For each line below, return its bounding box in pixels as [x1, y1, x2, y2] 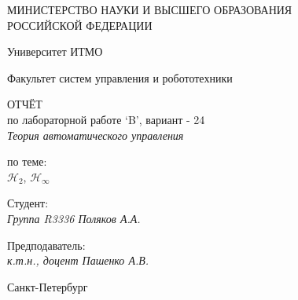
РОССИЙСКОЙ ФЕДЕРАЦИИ [7, 16, 153, 33]
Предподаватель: [7, 236, 86, 253]
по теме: [7, 153, 47, 170]
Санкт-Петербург [7, 278, 88, 295]
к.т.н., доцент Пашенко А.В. [7, 252, 149, 269]
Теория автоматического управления [7, 126, 184, 143]
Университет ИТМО [7, 43, 103, 60]
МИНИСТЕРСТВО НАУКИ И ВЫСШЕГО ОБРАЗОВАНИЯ [7, 2, 292, 17]
